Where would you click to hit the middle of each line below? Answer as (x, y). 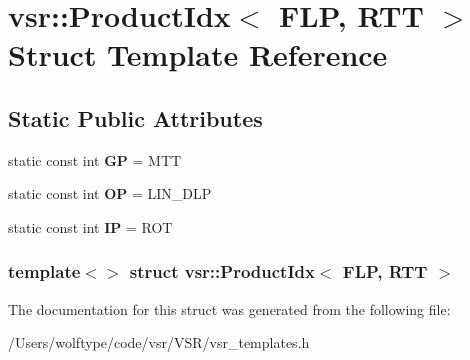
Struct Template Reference (198, 54)
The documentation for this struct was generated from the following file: (229, 308)
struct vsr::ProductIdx (222, 271)
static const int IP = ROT (90, 226)
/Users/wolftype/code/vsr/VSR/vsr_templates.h (159, 342)
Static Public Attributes (135, 117)
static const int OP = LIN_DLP (110, 193)
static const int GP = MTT (95, 159)
